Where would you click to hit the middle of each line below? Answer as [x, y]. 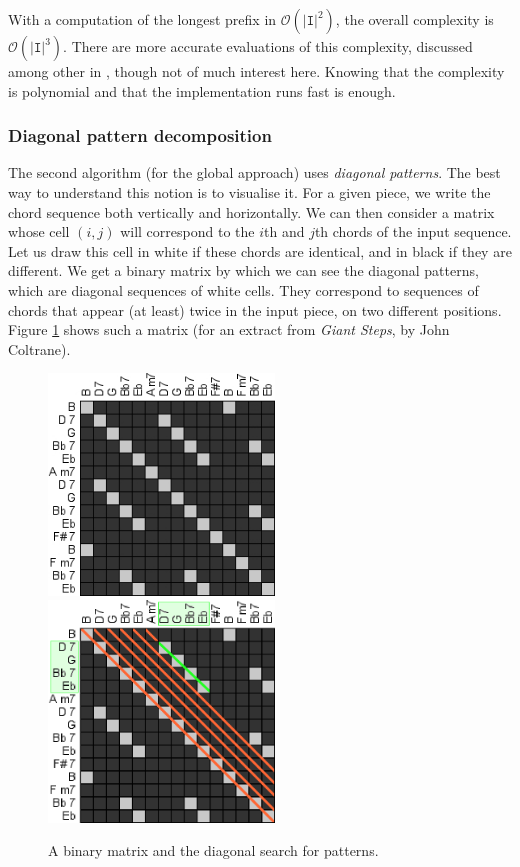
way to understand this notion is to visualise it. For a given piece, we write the [249, 192]
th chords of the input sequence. [413, 231]
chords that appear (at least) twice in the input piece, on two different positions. [255, 309]
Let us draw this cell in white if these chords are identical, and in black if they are [260, 250]
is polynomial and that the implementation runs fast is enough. [202, 90]
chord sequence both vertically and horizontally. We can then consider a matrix [251, 211]
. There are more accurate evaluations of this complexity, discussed [268, 46]
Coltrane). [39, 348]
